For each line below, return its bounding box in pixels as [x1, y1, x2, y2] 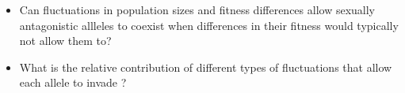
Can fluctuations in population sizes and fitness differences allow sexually [19, 2, 375, 17]
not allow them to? [19, 32, 112, 49]
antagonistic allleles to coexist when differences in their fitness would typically [19, 17, 399, 33]
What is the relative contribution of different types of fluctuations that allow [19, 58, 392, 75]
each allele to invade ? [19, 74, 127, 91]
